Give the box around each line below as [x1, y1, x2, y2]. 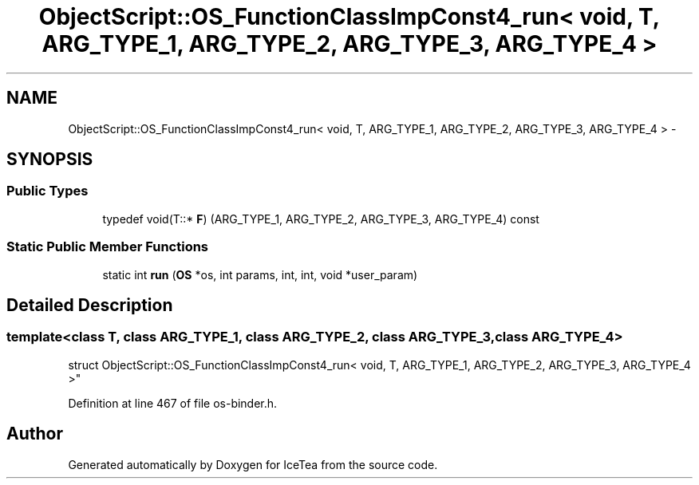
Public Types [6, 183, 89, 199]
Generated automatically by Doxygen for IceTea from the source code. [68, 457, 438, 471]
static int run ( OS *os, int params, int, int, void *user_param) [102, 267, 418, 282]
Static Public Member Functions [6, 239, 209, 255]
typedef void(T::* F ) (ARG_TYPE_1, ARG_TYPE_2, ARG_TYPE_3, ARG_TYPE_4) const [102, 211, 539, 226]
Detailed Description [6, 294, 173, 315]
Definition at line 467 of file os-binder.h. [68, 396, 278, 410]
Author [6, 424, 63, 444]
